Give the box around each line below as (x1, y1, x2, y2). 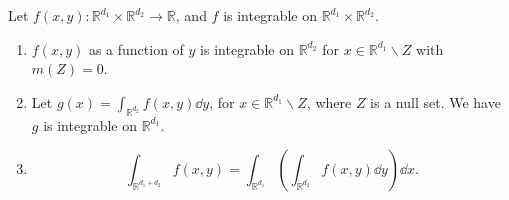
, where (306, 91, 352, 112)
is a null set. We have (370, 91, 501, 112)
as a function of (88, 38, 184, 59)
